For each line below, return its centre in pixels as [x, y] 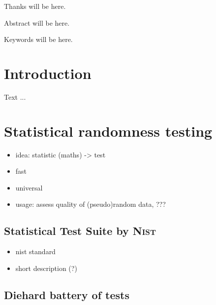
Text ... [15, 96]
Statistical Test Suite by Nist [80, 231]
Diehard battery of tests [67, 294]
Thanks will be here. [35, 6]
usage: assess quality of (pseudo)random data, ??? [91, 204]
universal [29, 187]
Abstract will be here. [37, 22]
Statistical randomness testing [108, 131]
